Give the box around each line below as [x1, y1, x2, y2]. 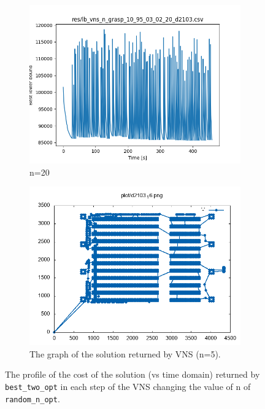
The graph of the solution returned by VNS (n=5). [29, 347, 221, 360]
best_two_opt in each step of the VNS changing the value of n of [5, 380, 251, 392]
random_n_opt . [5, 392, 60, 405]
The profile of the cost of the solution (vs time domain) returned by [5, 368, 260, 381]
